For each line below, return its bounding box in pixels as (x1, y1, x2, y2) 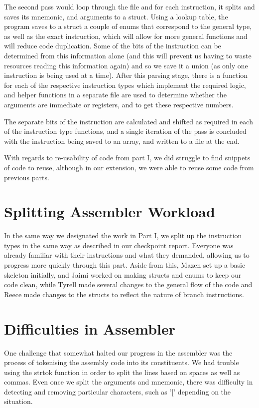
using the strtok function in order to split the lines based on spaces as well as (4, 367, 240, 377)
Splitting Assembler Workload (4, 201, 215, 222)
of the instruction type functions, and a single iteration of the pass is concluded (4, 126, 247, 136)
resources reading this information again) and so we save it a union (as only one (4, 60, 248, 70)
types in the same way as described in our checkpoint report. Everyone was (4, 240, 234, 250)
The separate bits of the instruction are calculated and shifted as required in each (4, 116, 253, 126)
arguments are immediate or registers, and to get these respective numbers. (4, 99, 234, 109)
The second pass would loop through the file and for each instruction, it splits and (4, 1, 255, 11)
